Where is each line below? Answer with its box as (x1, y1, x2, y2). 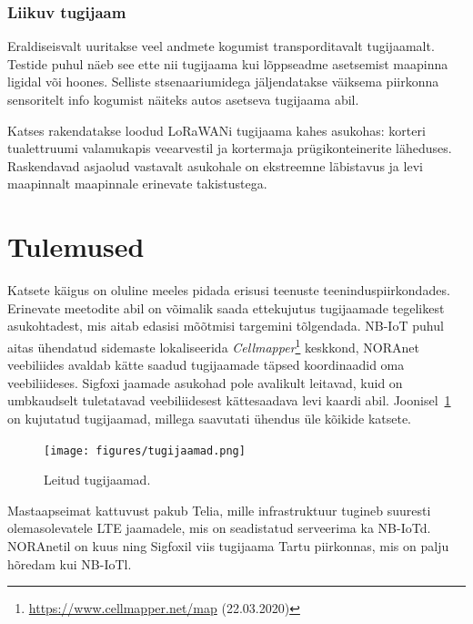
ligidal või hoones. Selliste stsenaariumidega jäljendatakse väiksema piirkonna (7, 72, 439, 91)
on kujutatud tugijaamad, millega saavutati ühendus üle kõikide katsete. (7, 408, 412, 427)
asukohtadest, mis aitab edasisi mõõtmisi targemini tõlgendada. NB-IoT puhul (7, 316, 444, 335)
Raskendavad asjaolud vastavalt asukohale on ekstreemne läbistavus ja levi (7, 156, 423, 175)
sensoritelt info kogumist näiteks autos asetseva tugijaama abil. (7, 90, 359, 108)
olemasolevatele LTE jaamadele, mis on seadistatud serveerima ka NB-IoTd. (7, 518, 431, 537)
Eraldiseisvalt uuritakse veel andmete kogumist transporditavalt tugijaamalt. (7, 36, 435, 56)
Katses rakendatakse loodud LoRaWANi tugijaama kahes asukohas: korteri (7, 120, 426, 139)
